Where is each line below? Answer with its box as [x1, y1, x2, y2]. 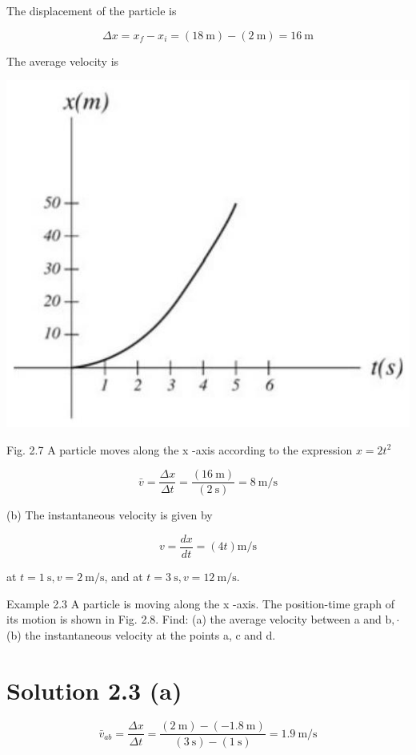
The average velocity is [6, 52, 119, 69]
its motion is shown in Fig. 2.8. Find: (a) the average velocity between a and [6, 611, 382, 628]
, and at [104, 567, 143, 584]
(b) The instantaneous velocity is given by [6, 507, 213, 523]
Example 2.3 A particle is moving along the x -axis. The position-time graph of [6, 595, 395, 612]
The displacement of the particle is [6, 2, 177, 18]
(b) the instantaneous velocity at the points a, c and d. [6, 626, 276, 643]
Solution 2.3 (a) [6, 673, 182, 706]
